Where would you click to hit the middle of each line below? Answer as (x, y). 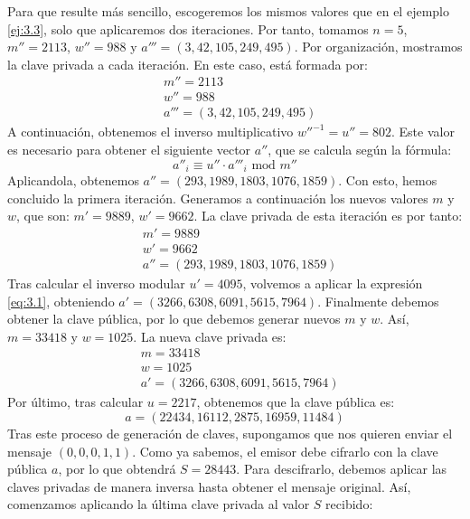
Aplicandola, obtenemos (73, 180)
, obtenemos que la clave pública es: (296, 402)
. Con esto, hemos (388, 180)
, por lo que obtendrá (117, 469)
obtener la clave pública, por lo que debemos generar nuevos (174, 319)
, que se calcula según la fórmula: (360, 150)
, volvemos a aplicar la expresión (333, 283)
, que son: (43, 216)
